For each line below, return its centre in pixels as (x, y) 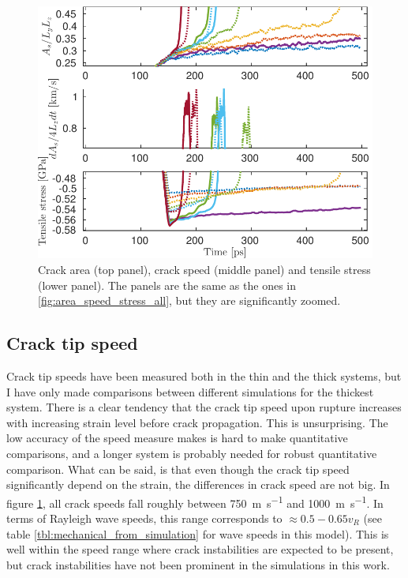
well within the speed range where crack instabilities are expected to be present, (200, 549)
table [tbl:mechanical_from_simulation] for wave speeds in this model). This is (198, 533)
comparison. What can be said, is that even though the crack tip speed (178, 469)
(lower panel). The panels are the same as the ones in (167, 285)
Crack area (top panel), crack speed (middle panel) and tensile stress (204, 270)
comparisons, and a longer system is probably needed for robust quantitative (192, 453)
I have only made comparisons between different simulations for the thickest (190, 391)
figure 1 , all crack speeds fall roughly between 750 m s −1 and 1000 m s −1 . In (195, 501)
